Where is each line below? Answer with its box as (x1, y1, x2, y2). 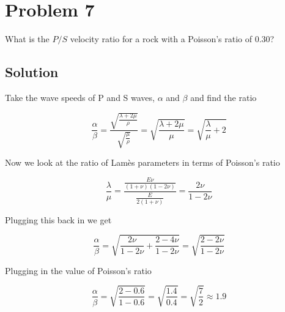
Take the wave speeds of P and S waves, (5, 91, 155, 103)
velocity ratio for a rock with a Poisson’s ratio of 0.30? (70, 32, 275, 45)
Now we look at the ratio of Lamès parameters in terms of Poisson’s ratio (5, 156, 280, 169)
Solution (5, 62, 59, 81)
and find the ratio (190, 91, 257, 103)
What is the (5, 32, 50, 45)
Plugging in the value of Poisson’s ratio (5, 264, 152, 277)
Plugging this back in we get (5, 213, 112, 226)
